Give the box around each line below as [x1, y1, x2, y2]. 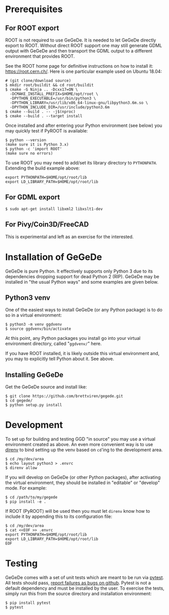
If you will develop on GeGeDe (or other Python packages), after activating [5, 474, 161, 480]
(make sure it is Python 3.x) [5, 142, 69, 147]
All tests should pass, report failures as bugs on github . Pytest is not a [5, 580, 151, 586]
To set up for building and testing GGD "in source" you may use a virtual [5, 436, 156, 442]
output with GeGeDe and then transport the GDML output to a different [5, 48, 153, 54]
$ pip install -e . [5, 499, 47, 504]
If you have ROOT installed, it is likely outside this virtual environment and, [5, 350, 160, 357]
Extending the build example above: [5, 165, 80, 171]
